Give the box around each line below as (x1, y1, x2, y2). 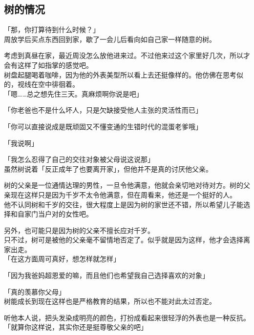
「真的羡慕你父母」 (4, 286, 65, 296)
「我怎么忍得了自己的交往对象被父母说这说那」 (4, 154, 154, 164)
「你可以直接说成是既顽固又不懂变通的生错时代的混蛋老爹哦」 (4, 121, 202, 131)
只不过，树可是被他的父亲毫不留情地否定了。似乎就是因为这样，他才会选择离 (4, 235, 250, 245)
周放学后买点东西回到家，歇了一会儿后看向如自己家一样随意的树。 (4, 34, 216, 44)
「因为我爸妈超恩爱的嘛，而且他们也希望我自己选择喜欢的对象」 (4, 270, 209, 280)
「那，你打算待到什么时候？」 (4, 24, 100, 35)
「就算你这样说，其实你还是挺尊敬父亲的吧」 (4, 322, 148, 332)
